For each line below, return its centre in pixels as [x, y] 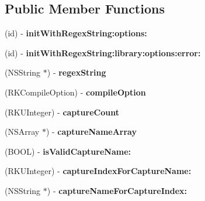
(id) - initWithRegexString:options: [76, 33]
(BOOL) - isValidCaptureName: [68, 151]
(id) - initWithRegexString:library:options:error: [103, 52]
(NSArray [22, 132]
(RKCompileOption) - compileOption [75, 92]
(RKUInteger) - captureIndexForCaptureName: [98, 171]
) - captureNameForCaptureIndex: [117, 190]
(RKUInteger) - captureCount [62, 112]
